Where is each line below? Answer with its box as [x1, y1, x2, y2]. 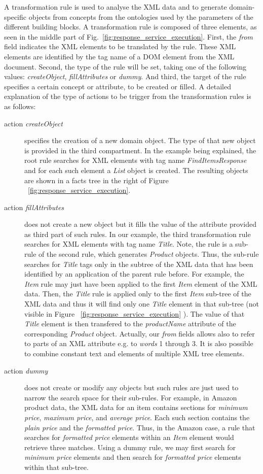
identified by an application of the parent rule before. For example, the [24, 268, 244, 279]
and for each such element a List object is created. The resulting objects [24, 164, 248, 175]
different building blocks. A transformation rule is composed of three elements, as [4, 21, 257, 32]
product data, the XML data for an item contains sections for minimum [24, 402, 248, 413]
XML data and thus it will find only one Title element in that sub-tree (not [24, 298, 259, 309]
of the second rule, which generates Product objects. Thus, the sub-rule [39, 249, 259, 259]
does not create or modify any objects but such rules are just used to [24, 382, 239, 393]
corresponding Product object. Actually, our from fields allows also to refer [24, 328, 255, 338]
